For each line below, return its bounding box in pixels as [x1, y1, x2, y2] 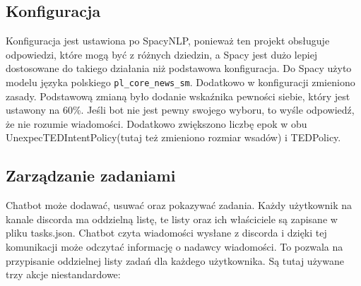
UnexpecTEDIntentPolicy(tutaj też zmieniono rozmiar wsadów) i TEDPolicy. [6, 130, 341, 145]
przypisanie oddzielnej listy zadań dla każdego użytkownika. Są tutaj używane [6, 253, 344, 268]
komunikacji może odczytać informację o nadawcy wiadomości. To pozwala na [6, 239, 343, 254]
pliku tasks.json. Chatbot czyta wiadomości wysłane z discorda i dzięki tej [6, 225, 327, 240]
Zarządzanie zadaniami [6, 165, 176, 186]
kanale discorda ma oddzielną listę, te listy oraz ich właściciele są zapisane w [6, 211, 338, 226]
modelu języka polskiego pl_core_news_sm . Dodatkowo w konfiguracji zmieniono [6, 74, 355, 89]
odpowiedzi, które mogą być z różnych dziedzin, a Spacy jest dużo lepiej [6, 47, 318, 61]
